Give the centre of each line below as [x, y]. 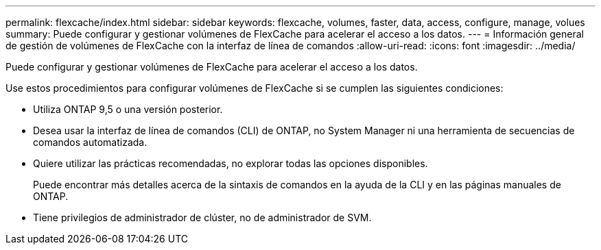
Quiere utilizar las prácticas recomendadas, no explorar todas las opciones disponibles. [231, 163]
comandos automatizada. [90, 142]
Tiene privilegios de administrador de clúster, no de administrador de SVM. [202, 217]
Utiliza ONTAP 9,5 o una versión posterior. [128, 109]
